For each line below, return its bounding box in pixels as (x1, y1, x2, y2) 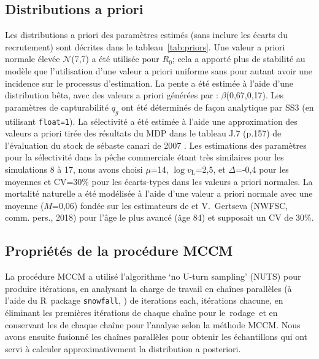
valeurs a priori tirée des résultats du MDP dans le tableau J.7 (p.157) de (5, 127, 282, 140)
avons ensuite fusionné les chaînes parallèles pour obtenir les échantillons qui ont (5, 330, 308, 343)
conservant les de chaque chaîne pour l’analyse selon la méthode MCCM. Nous (5, 318, 301, 331)
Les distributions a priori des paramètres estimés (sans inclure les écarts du (5, 28, 288, 41)
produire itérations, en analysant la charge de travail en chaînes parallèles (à (5, 282, 292, 294)
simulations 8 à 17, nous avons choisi (5, 163, 143, 175)
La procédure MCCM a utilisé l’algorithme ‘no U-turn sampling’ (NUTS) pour (5, 270, 301, 283)
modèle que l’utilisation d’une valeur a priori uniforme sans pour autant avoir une (5, 64, 313, 77)
